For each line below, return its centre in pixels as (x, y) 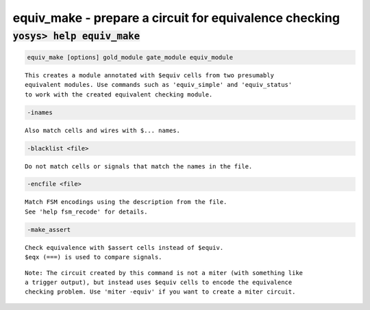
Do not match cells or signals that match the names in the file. (139, 166)
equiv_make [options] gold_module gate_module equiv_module (130, 57)
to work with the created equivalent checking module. (119, 94)
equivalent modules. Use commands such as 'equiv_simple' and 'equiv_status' (159, 85)
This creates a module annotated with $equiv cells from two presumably (149, 75)
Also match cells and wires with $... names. (103, 130)
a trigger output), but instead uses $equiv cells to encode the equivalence (159, 282)
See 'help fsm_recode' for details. (86, 211)
